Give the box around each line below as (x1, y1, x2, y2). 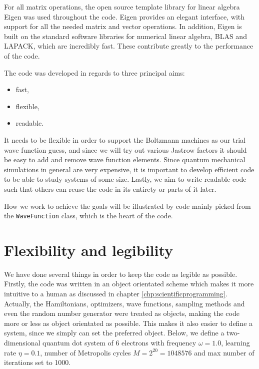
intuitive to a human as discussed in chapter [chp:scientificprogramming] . (4, 288, 227, 299)
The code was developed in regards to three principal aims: (4, 67, 185, 78)
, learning (221, 337, 250, 348)
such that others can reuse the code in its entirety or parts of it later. (4, 183, 216, 194)
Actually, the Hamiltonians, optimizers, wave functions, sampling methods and (4, 298, 245, 308)
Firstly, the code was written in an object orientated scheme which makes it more (4, 278, 254, 289)
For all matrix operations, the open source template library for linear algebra (4, 2, 240, 12)
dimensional (4, 337, 40, 348)
